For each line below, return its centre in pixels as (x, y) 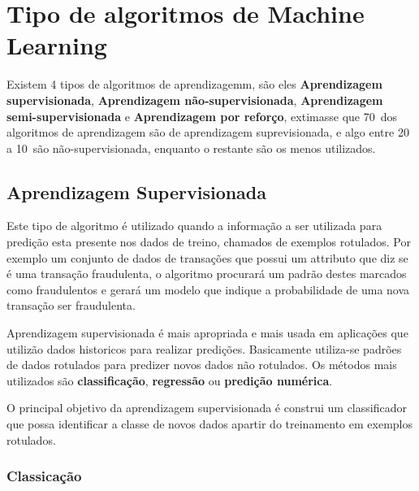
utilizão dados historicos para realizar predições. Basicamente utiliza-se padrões (204, 348)
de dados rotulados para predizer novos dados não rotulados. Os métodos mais (202, 365)
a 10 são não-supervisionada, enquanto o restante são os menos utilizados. (191, 148)
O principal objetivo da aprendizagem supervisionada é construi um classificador (207, 408)
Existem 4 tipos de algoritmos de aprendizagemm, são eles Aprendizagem (194, 84)
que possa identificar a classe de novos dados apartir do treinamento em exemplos (209, 424)
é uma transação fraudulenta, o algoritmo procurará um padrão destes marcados (207, 274)
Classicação (44, 476)
